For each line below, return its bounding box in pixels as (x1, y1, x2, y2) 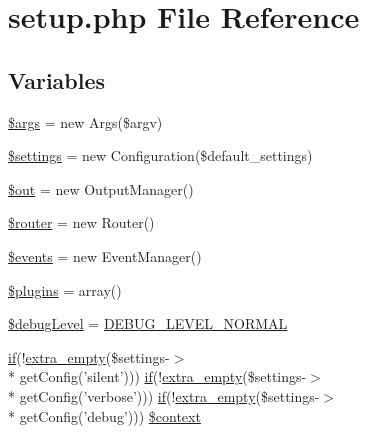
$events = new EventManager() (8, 245, 202, 266)
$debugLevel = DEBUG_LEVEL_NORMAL (8, 313, 288, 334)
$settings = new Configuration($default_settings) (8, 145, 313, 166)
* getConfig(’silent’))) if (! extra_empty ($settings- (8, 366, 307, 387)
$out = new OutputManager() (8, 178, 194, 199)
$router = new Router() (8, 212, 155, 233)
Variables (8, 64, 106, 95)
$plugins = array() (8, 279, 122, 300)
